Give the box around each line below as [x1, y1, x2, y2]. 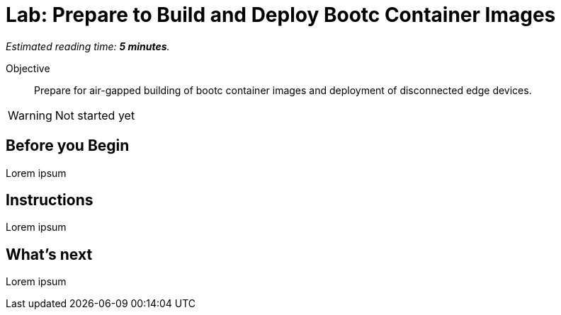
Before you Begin [6, 137, 130, 155]
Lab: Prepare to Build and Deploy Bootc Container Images [6, 3, 556, 27]
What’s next [6, 245, 93, 263]
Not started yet [55, 108, 135, 122]
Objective [6, 62, 50, 74]
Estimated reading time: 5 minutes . [6, 40, 170, 52]
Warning [8, 108, 52, 122]
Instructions [6, 191, 93, 210]
